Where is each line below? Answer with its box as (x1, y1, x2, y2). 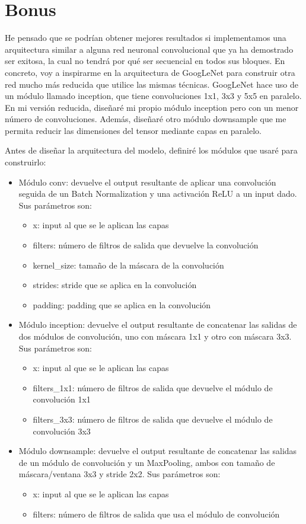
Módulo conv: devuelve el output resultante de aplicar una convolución (18, 175, 276, 188)
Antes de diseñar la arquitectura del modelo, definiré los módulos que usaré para (5, 144, 298, 156)
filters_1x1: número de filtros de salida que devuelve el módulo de (33, 381, 273, 394)
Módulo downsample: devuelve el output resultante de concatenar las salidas (18, 445, 297, 457)
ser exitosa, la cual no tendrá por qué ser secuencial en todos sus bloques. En (5, 55, 285, 67)
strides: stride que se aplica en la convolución (33, 279, 197, 291)
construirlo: (5, 156, 46, 168)
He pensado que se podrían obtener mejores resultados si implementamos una (5, 31, 286, 44)
